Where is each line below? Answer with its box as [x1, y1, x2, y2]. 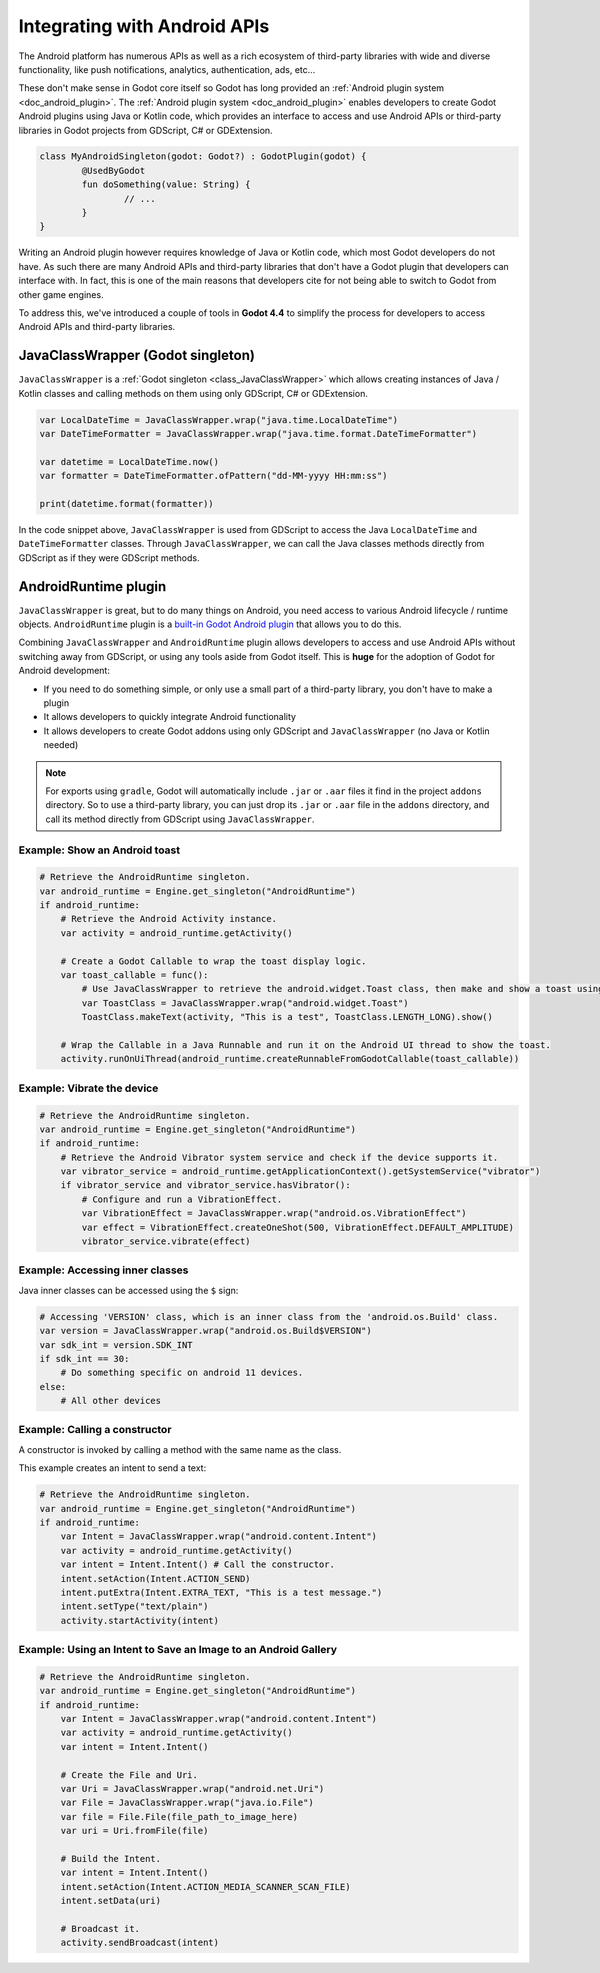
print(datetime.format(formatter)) [39, 498, 214, 509]
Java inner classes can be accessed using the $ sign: [18, 1284, 239, 1296]
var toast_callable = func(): [60, 970, 209, 981]
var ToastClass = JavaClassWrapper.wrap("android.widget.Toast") [81, 997, 409, 1009]
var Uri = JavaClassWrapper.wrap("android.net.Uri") [60, 1783, 325, 1794]
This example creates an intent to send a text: [18, 1462, 207, 1474]
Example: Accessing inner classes [18, 1263, 189, 1277]
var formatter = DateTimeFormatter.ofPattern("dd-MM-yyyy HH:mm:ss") [39, 470, 388, 482]
